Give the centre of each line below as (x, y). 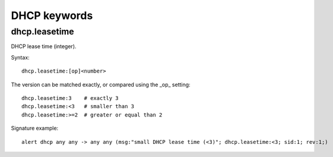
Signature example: (35, 128)
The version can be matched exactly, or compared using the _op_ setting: (101, 84)
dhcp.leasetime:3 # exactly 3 (70, 98)
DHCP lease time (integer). (44, 46)
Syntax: (20, 57)
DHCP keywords (52, 15)
